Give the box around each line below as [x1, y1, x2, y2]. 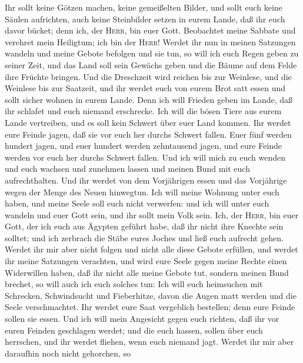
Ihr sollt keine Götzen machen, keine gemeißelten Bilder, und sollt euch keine [5, 1, 282, 13]
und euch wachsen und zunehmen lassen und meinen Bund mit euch [5, 162, 250, 175]
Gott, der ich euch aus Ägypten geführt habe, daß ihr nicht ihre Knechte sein [5, 220, 284, 232]
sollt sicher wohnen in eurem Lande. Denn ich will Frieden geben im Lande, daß [5, 93, 293, 105]
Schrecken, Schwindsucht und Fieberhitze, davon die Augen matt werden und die [5, 289, 297, 301]
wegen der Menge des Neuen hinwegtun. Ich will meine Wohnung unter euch [5, 185, 279, 198]
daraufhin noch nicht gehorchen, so [5, 347, 131, 359]
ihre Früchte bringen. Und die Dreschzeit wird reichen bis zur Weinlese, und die [5, 70, 292, 82]
